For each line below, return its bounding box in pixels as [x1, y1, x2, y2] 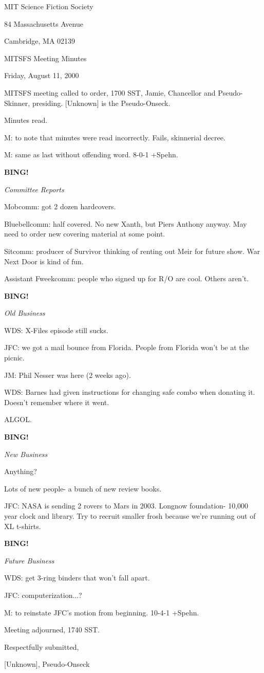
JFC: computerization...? [4, 589, 82, 600]
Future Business [4, 555, 54, 566]
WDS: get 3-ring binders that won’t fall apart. [4, 572, 150, 583]
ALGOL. [4, 414, 32, 425]
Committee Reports [4, 184, 64, 194]
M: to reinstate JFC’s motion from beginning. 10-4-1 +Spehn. [4, 607, 199, 617]
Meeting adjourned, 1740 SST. [4, 624, 100, 635]
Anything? [4, 466, 37, 477]
